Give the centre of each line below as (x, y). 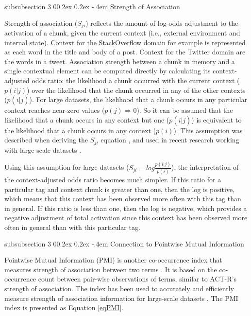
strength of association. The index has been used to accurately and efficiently (119, 288)
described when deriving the (46, 140)
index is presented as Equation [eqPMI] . (64, 307)
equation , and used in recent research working (170, 140)
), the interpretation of (205, 167)
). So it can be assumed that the (185, 110)
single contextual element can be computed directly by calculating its (108, 71)
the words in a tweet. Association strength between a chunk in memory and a (120, 61)
